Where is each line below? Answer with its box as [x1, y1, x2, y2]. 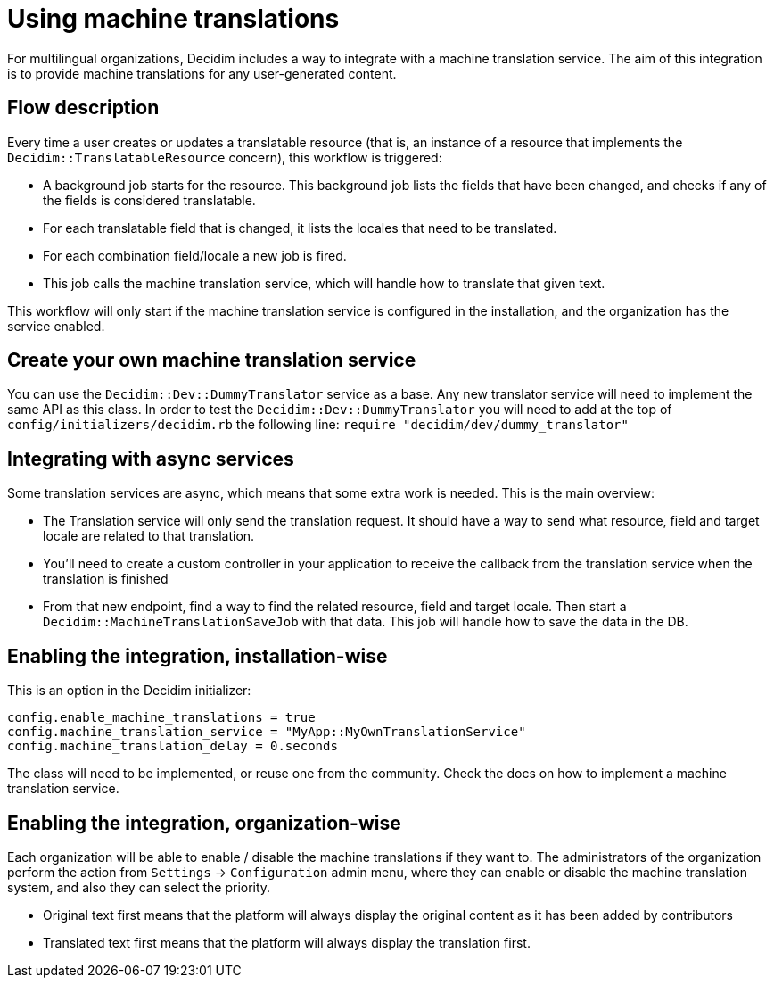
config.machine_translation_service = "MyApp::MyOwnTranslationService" [7, 724, 526, 740]
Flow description [7, 96, 160, 120]
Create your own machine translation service [7, 349, 416, 372]
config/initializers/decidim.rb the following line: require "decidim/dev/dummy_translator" [7, 417, 629, 433]
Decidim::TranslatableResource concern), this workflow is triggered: [7, 149, 442, 165]
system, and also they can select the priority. [7, 879, 271, 895]
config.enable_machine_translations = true [7, 710, 316, 725]
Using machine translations [7, 4, 340, 34]
